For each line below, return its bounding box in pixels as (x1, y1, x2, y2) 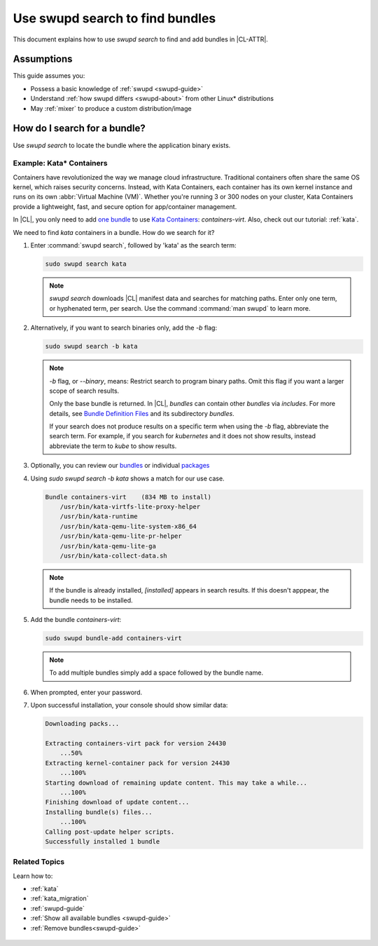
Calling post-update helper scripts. (45, 827, 175, 836)
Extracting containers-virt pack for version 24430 (45, 740, 227, 748)
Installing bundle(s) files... (45, 808, 153, 816)
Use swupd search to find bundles (13, 11, 216, 26)
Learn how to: (13, 872, 53, 880)
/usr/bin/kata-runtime (59, 513, 138, 520)
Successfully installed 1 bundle (45, 837, 160, 845)
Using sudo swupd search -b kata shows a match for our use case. (30, 474, 225, 482)
